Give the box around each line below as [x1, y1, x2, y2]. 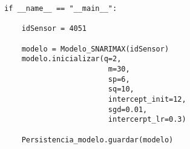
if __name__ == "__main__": [4, 4, 117, 13]
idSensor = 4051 [21, 24, 87, 33]
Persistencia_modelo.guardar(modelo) [21, 135, 174, 144]
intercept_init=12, [108, 94, 186, 104]
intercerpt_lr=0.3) [108, 115, 186, 124]
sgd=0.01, [108, 105, 148, 114]
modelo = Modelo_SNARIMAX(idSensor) [21, 44, 169, 53]
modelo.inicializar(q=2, [21, 55, 122, 64]
